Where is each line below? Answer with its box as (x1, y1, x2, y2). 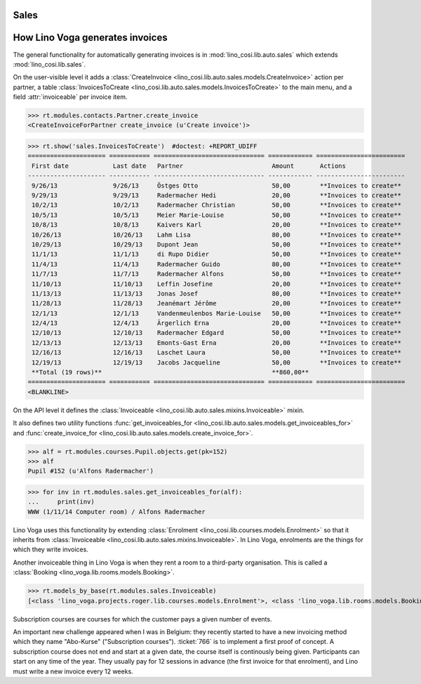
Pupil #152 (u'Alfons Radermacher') (27, 467, 154, 475)
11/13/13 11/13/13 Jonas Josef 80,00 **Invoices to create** (32, 289, 401, 298)
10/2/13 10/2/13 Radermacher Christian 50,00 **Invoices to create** (32, 201, 401, 209)
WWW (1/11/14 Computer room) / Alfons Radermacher (27, 508, 206, 515)
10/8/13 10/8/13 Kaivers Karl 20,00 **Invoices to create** (32, 221, 401, 229)
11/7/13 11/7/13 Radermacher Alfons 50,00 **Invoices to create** (32, 270, 401, 278)
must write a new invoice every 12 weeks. (13, 667, 133, 676)
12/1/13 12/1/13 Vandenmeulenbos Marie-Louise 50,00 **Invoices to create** (32, 309, 401, 317)
